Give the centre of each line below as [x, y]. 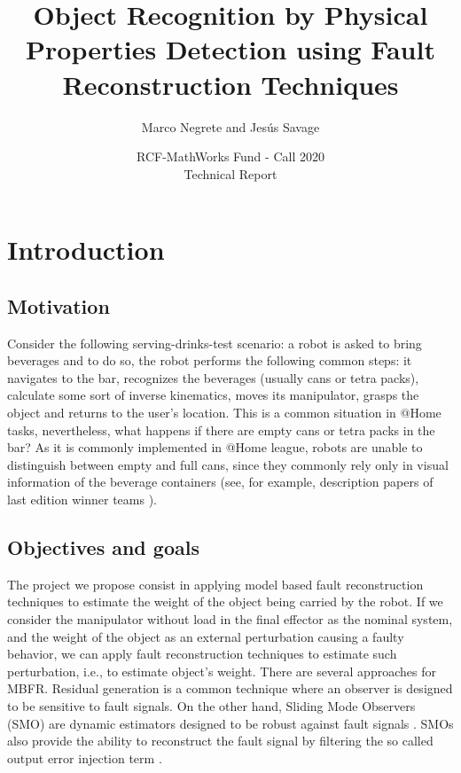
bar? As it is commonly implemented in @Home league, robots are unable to [215, 447]
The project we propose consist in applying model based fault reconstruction [215, 584]
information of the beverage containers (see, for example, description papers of [220, 482]
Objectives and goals [103, 547]
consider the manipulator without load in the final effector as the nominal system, [230, 619]
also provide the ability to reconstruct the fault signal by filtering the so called [220, 741]
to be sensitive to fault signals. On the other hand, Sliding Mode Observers [211, 705]
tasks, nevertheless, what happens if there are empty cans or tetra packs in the [221, 429]
